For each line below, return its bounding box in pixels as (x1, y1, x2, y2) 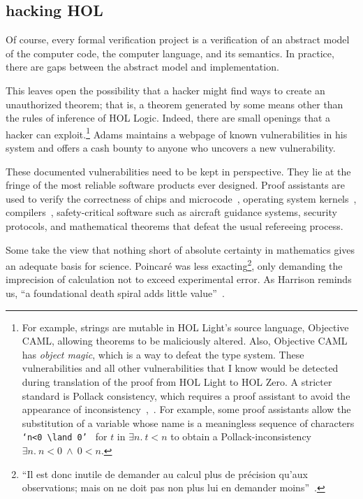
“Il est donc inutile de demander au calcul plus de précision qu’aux (22, 466, 308, 481)
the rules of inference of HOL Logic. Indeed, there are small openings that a (6, 110, 331, 125)
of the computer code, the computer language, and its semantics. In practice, (6, 45, 334, 60)
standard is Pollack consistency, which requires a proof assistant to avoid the (22, 388, 350, 403)
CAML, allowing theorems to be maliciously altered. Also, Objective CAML (22, 333, 348, 348)
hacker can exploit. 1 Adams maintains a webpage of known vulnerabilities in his (6, 124, 348, 141)
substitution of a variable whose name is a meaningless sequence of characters (22, 415, 355, 430)
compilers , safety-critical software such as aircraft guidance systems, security (6, 205, 337, 219)
